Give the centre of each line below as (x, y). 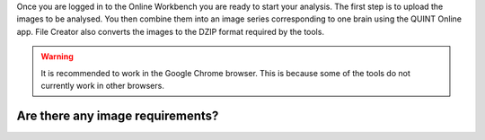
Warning (57, 57)
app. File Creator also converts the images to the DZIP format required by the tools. (171, 31)
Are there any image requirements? (118, 115)
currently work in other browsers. (103, 85)
